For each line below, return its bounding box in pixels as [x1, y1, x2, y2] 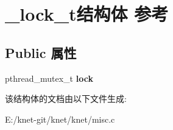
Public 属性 [5, 43, 77, 62]
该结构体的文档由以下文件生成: [5, 92, 127, 105]
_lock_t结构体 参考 [5, 1, 169, 26]
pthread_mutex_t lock [5, 71, 93, 84]
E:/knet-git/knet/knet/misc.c [5, 112, 115, 125]
